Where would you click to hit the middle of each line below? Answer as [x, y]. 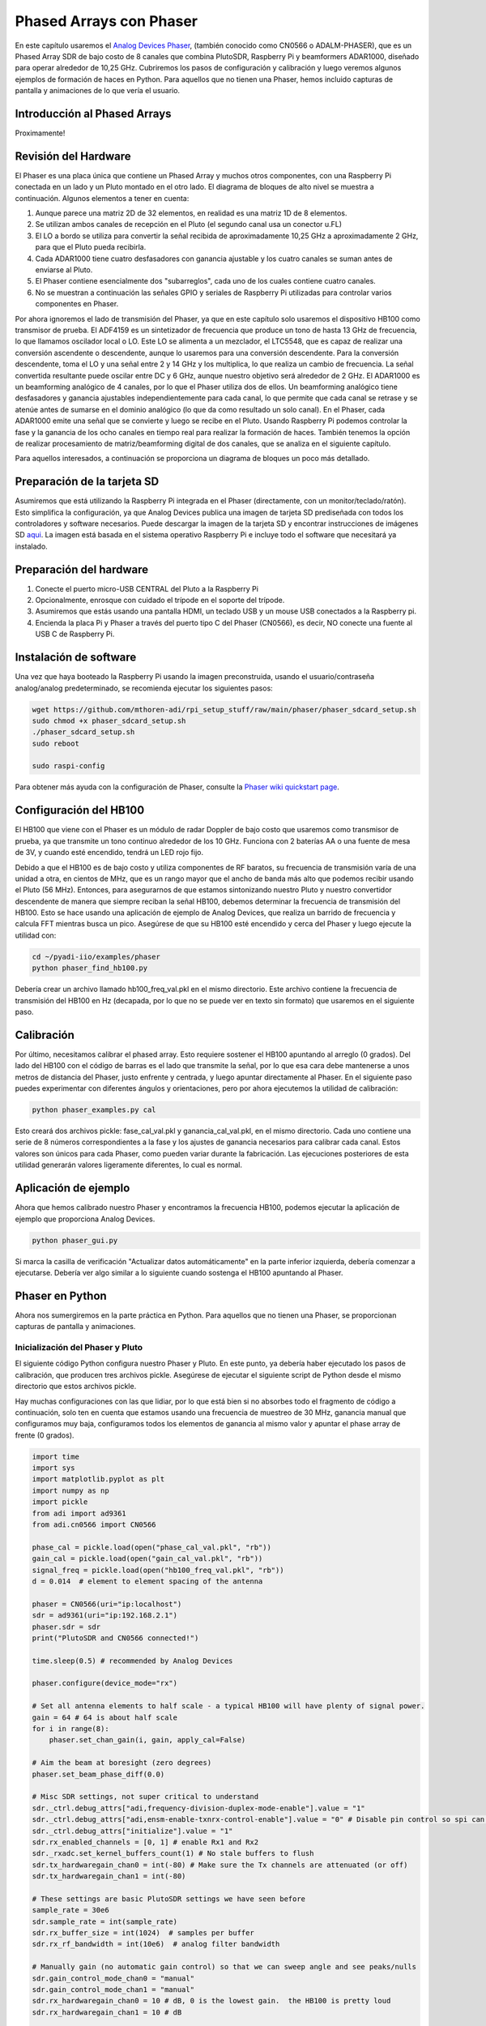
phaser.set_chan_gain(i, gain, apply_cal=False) [147, 1740]
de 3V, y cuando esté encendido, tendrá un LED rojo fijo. [109, 853]
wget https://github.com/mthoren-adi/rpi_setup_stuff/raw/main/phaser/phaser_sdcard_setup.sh [224, 710]
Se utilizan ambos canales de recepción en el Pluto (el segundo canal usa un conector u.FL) [189, 224]
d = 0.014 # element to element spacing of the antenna [147, 1581]
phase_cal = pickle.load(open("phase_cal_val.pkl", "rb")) [151, 1547]
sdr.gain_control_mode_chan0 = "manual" [113, 1978]
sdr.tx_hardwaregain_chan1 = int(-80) [109, 1876]
